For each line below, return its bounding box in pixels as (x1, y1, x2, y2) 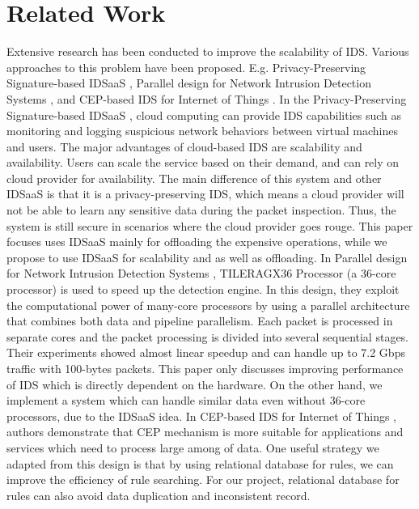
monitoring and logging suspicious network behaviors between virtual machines (6, 122, 398, 139)
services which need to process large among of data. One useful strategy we (6, 439, 379, 456)
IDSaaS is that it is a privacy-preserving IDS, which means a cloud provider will (6, 185, 404, 202)
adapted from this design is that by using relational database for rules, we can (6, 455, 394, 472)
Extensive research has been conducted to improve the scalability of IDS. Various (6, 43, 409, 60)
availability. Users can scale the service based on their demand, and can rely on (6, 154, 400, 171)
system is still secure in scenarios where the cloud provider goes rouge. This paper (6, 217, 413, 234)
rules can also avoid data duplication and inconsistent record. (6, 486, 311, 503)
